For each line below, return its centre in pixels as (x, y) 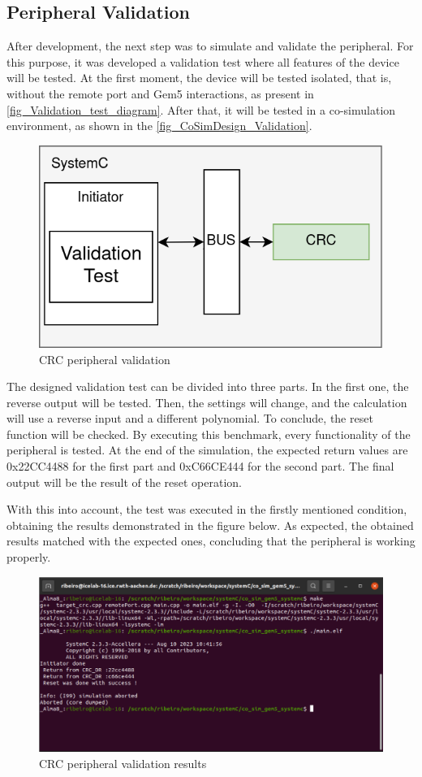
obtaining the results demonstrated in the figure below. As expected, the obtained (210, 525)
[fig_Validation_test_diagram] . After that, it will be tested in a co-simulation (201, 109)
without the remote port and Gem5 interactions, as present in (160, 93)
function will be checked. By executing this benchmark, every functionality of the (209, 434)
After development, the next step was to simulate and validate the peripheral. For (210, 46)
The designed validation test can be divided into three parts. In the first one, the (208, 386)
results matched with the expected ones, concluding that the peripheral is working (211, 541)
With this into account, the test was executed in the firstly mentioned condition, (207, 509)
